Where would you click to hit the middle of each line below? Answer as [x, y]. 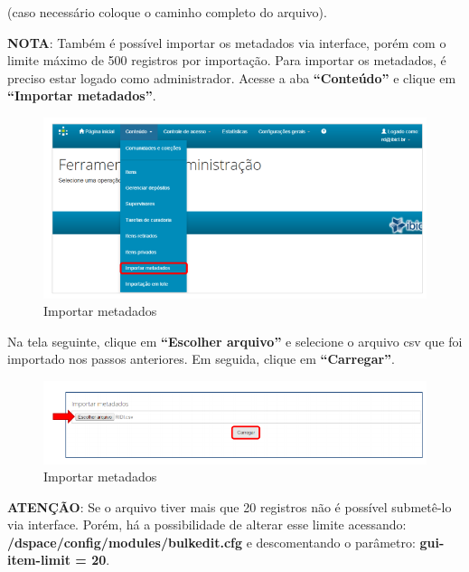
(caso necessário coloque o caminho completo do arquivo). [167, 12]
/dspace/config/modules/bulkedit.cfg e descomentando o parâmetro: [211, 542]
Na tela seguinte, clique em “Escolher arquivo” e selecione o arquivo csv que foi [235, 341]
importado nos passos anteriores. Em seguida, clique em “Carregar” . [202, 359]
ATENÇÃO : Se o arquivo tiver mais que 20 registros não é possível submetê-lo [230, 506]
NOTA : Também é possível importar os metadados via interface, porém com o [227, 42]
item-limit [39, 560]
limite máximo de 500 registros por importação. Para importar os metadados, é [227, 60]
